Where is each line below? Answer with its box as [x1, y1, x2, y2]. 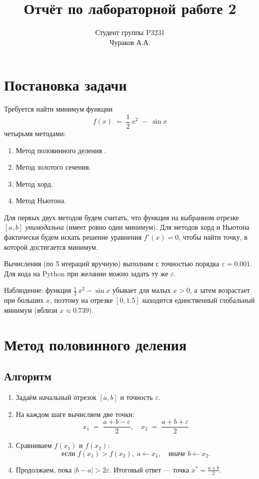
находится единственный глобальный [142, 295, 255, 305]
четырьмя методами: [4, 128, 66, 138]
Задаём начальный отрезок [15, 392, 96, 402]
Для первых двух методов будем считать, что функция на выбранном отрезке [4, 212, 239, 222]
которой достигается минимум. [4, 241, 98, 252]
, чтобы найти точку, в [178, 232, 247, 242]
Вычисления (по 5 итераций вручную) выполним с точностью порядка [4, 258, 219, 269]
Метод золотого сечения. [15, 162, 91, 172]
